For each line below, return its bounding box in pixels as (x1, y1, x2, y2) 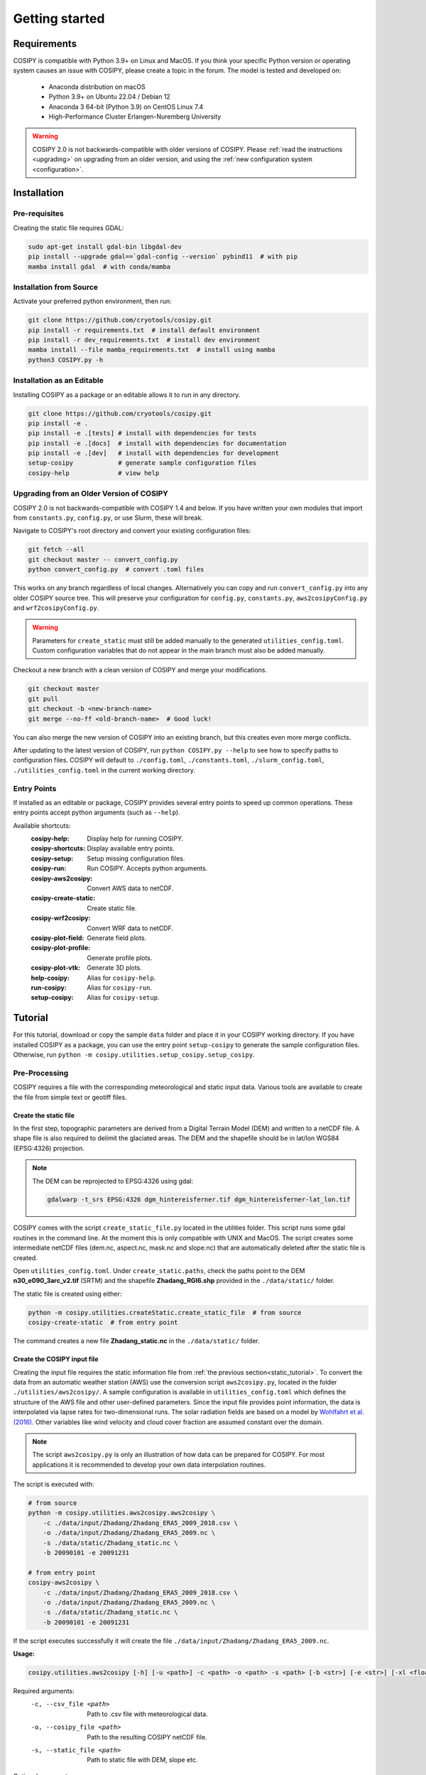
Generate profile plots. (87, 954, 153, 962)
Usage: (13, 1649, 35, 1658)
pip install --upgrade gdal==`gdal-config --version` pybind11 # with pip (28, 253, 298, 261)
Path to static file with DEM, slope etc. (87, 1756, 198, 1764)
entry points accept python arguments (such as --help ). (13, 808, 180, 816)
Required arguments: (13, 1687, 75, 1695)
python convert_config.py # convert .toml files (28, 565, 204, 574)
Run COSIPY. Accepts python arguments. (87, 864, 208, 873)
